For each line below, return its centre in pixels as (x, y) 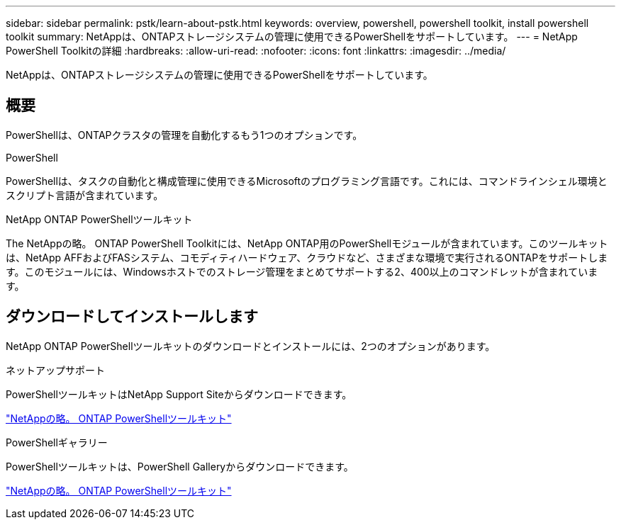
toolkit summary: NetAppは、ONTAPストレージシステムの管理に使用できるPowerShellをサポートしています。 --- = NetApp (292, 36)
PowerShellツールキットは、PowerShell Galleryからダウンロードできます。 (180, 466)
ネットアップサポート (55, 370)
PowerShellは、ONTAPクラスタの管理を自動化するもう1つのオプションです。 (184, 135)
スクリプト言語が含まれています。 (85, 195)
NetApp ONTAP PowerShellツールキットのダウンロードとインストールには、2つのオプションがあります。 (251, 346)
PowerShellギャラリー (57, 442)
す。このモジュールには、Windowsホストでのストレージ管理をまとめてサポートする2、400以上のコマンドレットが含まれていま (302, 271)
